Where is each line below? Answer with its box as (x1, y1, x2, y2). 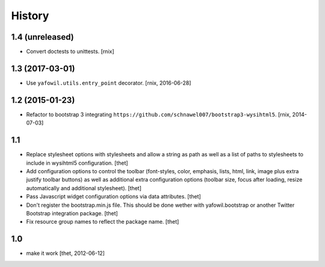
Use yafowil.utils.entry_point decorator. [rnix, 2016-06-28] (26, 79, 191, 87)
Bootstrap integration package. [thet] (26, 209, 119, 216)
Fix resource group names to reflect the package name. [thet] (26, 218, 179, 226)
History (11, 9, 49, 22)
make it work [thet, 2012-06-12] (26, 250, 105, 257)
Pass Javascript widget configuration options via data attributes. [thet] (26, 193, 201, 200)
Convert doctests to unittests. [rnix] (26, 48, 114, 55)
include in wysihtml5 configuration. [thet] (26, 159, 129, 167)
